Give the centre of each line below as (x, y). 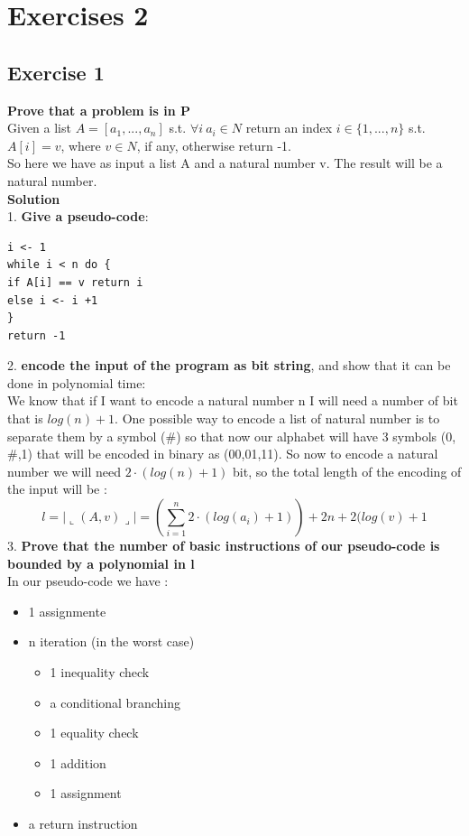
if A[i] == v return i (75, 282)
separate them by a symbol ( (87, 436)
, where (81, 145)
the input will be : (57, 489)
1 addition (78, 762)
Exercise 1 (56, 72)
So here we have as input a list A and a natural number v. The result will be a (225, 163)
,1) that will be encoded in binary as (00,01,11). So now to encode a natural (228, 454)
